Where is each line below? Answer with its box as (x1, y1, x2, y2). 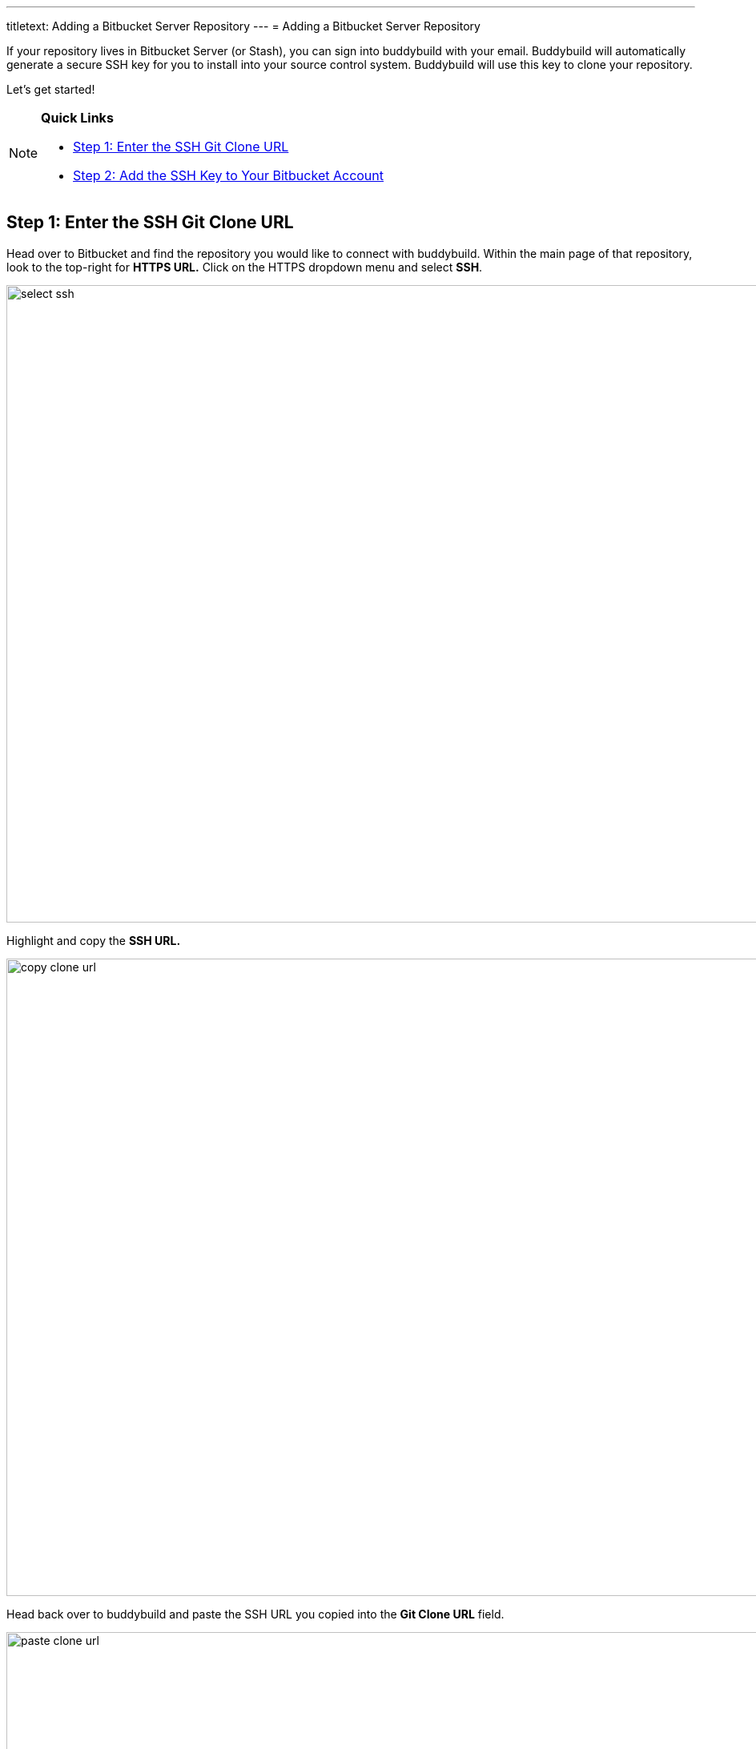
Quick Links (41, 110, 114, 126)
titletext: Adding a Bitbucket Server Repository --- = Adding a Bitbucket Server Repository (6, 19, 481, 33)
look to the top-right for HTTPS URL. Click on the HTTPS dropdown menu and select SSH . (6, 259, 483, 274)
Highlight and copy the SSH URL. (6, 933, 181, 947)
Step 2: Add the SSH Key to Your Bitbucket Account (73, 167, 384, 183)
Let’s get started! (6, 82, 95, 96)
